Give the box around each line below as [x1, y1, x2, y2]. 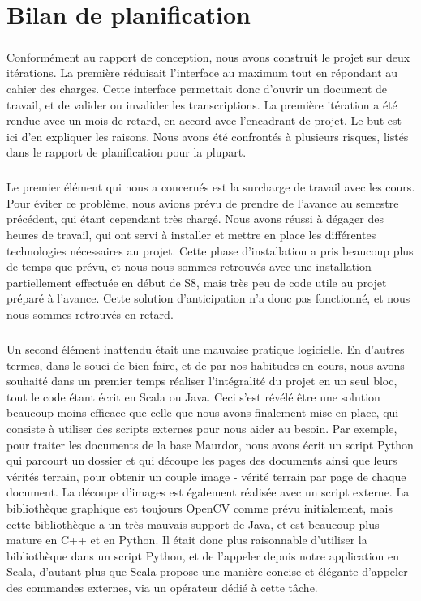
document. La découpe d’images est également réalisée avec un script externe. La [6, 483, 410, 500]
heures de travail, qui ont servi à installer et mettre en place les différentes [6, 226, 376, 243]
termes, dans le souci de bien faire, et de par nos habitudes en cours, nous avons [6, 356, 405, 373]
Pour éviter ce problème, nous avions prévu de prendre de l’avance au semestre [6, 194, 399, 211]
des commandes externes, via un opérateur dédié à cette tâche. [6, 578, 318, 595]
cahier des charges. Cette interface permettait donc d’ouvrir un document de [6, 79, 387, 97]
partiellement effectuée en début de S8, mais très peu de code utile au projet [6, 273, 387, 290]
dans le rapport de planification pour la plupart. [6, 144, 247, 161]
